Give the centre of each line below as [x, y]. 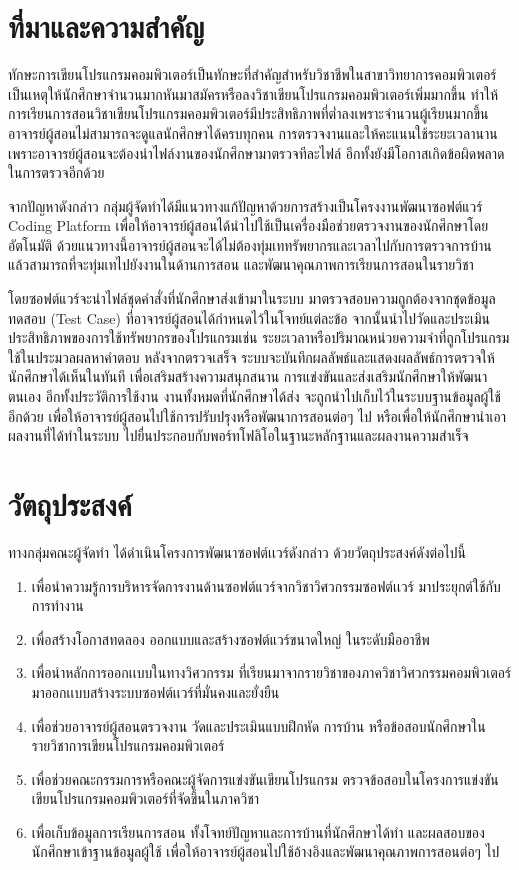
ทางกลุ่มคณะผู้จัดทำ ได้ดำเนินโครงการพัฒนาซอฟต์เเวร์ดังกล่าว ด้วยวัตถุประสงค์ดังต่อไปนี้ [237, 551]
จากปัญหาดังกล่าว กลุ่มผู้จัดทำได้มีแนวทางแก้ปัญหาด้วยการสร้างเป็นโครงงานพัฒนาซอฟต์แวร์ [245, 205]
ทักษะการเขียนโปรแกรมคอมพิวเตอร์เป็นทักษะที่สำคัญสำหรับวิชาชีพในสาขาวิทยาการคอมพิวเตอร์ [252, 74]
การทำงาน [57, 605]
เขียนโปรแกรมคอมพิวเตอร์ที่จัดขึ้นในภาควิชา [145, 798]
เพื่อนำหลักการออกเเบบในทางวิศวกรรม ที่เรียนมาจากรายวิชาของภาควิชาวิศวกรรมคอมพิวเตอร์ [271, 672]
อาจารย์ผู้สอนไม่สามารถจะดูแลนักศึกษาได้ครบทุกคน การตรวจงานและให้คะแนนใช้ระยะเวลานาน [253, 132]
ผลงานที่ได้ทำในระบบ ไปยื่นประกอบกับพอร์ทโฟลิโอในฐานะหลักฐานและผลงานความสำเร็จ [238, 435]
